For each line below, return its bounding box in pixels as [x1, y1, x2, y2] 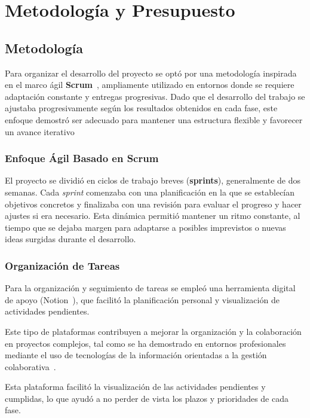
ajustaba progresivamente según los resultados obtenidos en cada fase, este [5, 102, 278, 114]
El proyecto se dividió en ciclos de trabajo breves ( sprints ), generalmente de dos [5, 174, 300, 187]
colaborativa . [5, 360, 56, 373]
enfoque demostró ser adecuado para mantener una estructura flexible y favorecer [5, 113, 303, 126]
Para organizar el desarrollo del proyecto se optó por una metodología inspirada [5, 66, 297, 79]
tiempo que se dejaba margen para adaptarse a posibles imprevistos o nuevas [5, 221, 286, 233]
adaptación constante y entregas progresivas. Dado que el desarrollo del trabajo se [5, 90, 305, 102]
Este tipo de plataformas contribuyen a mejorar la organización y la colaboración [5, 325, 302, 337]
